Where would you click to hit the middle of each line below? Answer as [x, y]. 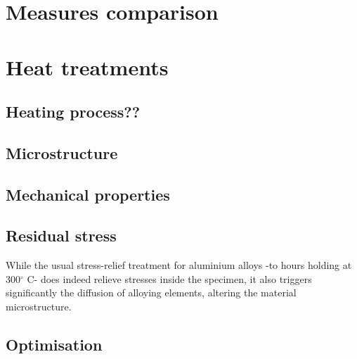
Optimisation [54, 345]
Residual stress [61, 235]
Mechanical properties [88, 194]
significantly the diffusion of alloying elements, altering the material [151, 292]
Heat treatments [87, 67]
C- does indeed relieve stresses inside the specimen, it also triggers [169, 278]
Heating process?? [73, 112]
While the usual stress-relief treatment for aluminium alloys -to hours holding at [179, 265]
